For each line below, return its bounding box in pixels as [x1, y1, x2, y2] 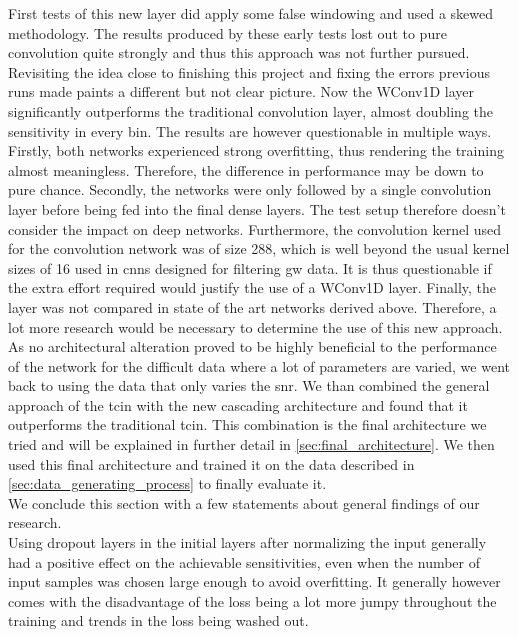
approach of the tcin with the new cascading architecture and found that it [8, 394, 468, 415]
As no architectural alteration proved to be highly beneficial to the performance [8, 336, 497, 357]
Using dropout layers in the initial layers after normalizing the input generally [8, 532, 487, 553]
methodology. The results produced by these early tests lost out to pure [8, 22, 447, 43]
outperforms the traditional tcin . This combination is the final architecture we [8, 414, 487, 435]
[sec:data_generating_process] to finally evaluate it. [8, 473, 327, 494]
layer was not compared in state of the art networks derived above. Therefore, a [8, 296, 497, 317]
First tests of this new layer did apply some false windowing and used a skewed [8, 3, 494, 23]
